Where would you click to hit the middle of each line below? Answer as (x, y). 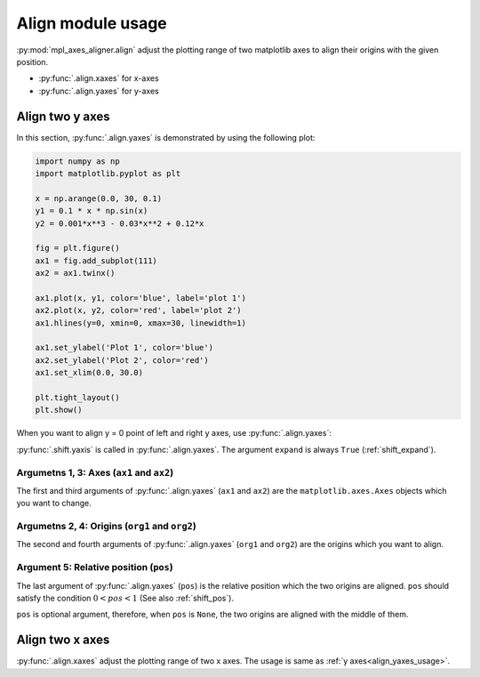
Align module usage (92, 23)
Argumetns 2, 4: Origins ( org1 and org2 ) (107, 527)
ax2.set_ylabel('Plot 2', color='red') (122, 360)
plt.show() (59, 410)
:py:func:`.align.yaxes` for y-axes (99, 91)
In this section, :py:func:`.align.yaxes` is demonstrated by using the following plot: (166, 137)
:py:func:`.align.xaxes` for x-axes (99, 78)
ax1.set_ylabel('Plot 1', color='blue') (124, 348)
